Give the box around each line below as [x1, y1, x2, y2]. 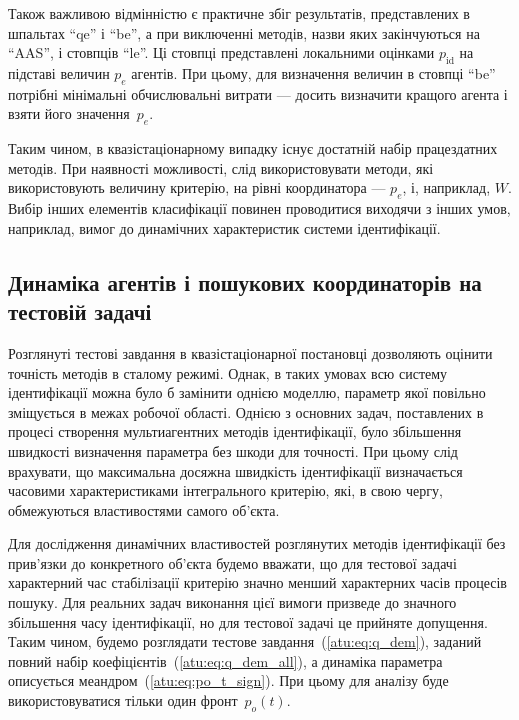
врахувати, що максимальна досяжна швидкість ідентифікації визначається [8, 460, 463, 481]
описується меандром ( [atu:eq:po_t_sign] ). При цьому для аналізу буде [8, 670, 449, 691]
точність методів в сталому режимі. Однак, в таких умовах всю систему [8, 362, 448, 383]
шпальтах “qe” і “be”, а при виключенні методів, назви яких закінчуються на [8, 22, 480, 43]
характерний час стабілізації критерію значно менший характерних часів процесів [8, 572, 507, 593]
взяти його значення [8, 103, 130, 124]
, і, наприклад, [402, 177, 491, 198]
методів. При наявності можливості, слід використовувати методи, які [8, 157, 434, 178]
